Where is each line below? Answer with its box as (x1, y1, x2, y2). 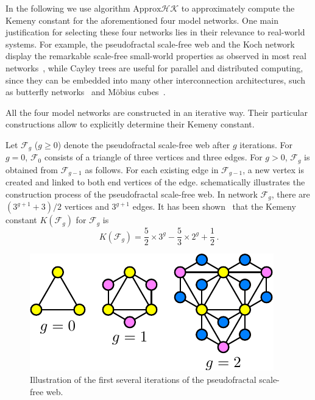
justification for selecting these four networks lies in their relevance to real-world (5, 26, 305, 38)
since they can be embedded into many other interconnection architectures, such (5, 73, 305, 86)
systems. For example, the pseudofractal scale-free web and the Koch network (5, 37, 295, 50)
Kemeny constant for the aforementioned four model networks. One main (5, 13, 278, 26)
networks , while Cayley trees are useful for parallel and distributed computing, (5, 61, 303, 74)
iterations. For (239, 138, 292, 151)
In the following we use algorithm (5, 2, 130, 14)
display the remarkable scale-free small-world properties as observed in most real (5, 49, 306, 62)
